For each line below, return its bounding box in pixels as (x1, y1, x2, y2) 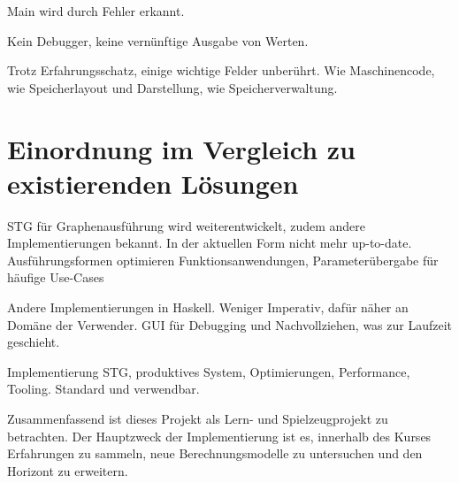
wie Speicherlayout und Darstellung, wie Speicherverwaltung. (7, 78, 338, 96)
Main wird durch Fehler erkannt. (7, 2, 185, 19)
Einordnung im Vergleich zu (7, 130, 356, 166)
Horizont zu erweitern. (7, 461, 128, 479)
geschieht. (7, 333, 60, 351)
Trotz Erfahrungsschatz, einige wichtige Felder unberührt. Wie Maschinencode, (7, 61, 435, 80)
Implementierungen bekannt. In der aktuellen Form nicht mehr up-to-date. (7, 234, 412, 252)
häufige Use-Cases (7, 268, 104, 287)
